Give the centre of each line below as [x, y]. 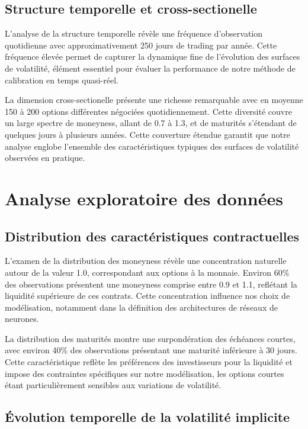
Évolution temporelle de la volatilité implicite [147, 417]
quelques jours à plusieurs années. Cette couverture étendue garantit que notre [147, 134]
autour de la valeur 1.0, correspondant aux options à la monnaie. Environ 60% [147, 272]
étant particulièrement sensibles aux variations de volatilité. [113, 385]
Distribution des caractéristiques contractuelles [152, 236]
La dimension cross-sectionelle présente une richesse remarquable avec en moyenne [154, 100]
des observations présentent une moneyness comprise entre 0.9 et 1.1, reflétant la [151, 284]
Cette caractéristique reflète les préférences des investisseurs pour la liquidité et [149, 362]
